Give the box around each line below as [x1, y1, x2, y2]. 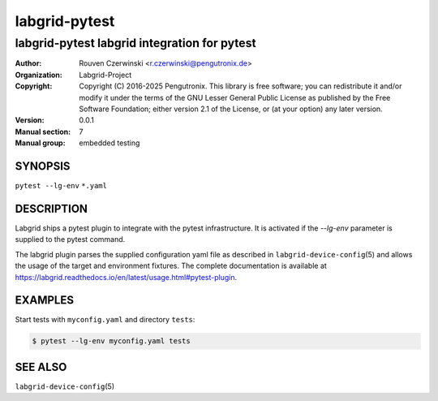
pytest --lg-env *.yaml [15, 181, 107, 191]
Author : [15, 58, 42, 68]
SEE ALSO [15, 360, 67, 373]
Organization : [15, 70, 62, 80]
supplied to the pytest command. [15, 235, 126, 244]
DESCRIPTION [15, 201, 88, 215]
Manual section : [15, 127, 71, 136]
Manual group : [15, 138, 66, 148]
